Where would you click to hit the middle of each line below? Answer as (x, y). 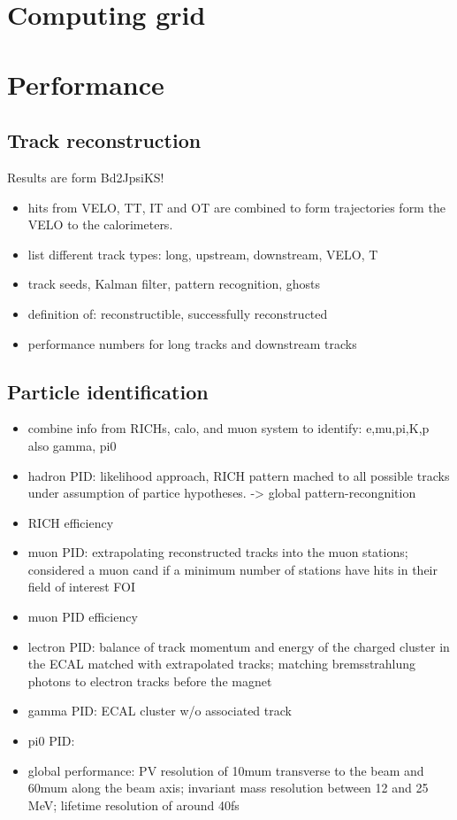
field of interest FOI (82, 587)
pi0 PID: (51, 741)
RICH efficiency (71, 522)
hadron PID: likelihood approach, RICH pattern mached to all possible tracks (239, 475)
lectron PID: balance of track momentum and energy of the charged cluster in (239, 646)
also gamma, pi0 (72, 445)
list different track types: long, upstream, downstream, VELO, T (203, 254)
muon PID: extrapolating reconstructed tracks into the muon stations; (218, 552)
